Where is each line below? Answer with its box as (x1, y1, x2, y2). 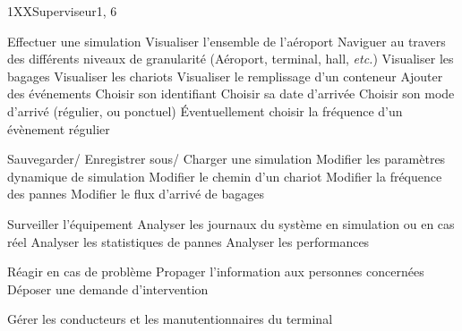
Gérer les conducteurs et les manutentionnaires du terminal (7, 310, 333, 328)
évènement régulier (7, 119, 110, 138)
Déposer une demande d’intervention (7, 279, 209, 298)
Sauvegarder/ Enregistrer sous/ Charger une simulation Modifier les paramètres (7, 149, 446, 168)
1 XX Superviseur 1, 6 (7, 2, 117, 20)
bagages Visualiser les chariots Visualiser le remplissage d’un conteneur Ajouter (7, 66, 443, 85)
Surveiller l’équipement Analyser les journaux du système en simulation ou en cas (7, 214, 455, 233)
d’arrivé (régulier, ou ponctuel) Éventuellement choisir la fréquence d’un (7, 101, 403, 120)
